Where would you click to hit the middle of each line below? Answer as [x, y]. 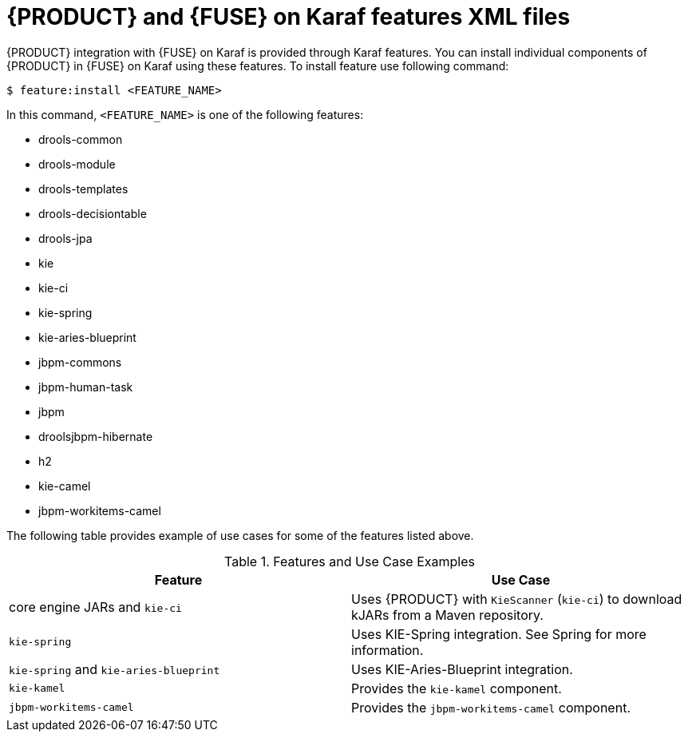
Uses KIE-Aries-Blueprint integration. [462, 669]
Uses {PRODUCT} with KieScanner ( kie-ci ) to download [517, 599]
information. [387, 650]
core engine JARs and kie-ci [95, 607]
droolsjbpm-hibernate [96, 436]
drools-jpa [65, 238]
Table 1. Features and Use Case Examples [350, 561]
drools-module [77, 164]
